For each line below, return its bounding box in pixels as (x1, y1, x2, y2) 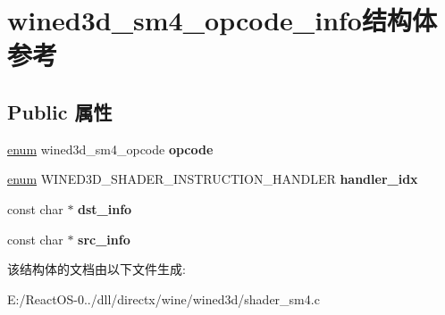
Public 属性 (7, 97, 113, 125)
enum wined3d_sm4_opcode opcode (7, 139, 214, 158)
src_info (78, 229, 130, 248)
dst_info (78, 199, 132, 218)
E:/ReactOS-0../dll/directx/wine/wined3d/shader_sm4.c (7, 289, 320, 308)
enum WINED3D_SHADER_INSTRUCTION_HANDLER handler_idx (7, 170, 418, 188)
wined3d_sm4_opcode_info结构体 (7, 2, 437, 38)
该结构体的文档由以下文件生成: (7, 260, 186, 278)
